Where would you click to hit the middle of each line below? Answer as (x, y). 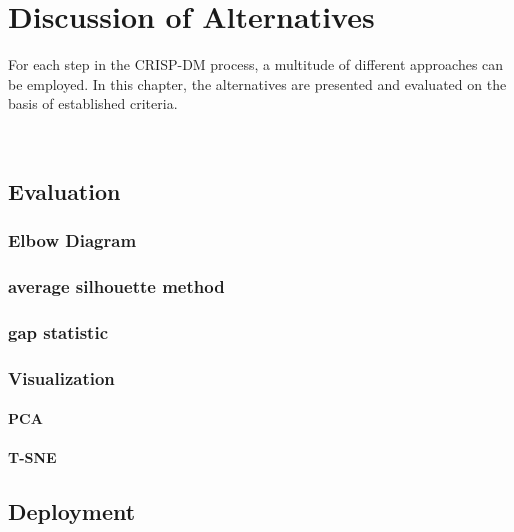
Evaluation (64, 190)
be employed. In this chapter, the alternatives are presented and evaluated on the (257, 83)
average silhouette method (116, 286)
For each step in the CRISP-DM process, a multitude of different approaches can (256, 64)
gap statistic (58, 331)
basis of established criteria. (93, 103)
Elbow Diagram (72, 240)
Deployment (72, 511)
